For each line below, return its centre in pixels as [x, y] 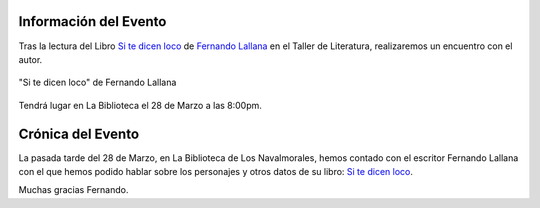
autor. [30, 59]
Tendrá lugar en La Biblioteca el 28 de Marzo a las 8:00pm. [140, 105]
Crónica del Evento [79, 133]
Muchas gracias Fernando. [73, 190]
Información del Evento [92, 21]
